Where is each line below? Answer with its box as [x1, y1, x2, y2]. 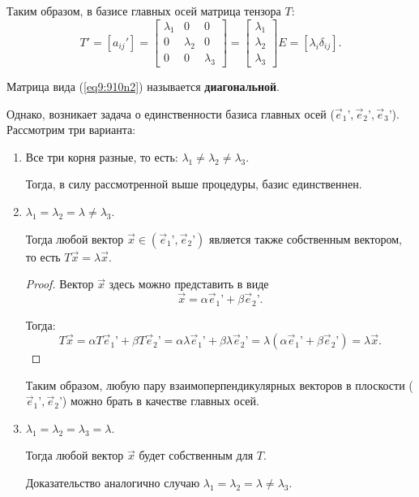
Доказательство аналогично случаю [25, 474, 200, 491]
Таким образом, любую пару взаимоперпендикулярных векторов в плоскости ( [25, 376, 413, 393]
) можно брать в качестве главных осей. [62, 392, 259, 409]
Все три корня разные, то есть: [25, 148, 178, 165]
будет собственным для [139, 447, 254, 464]
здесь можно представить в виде [109, 275, 269, 292]
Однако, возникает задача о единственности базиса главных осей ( [6, 105, 335, 122]
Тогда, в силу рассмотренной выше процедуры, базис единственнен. [25, 175, 362, 192]
